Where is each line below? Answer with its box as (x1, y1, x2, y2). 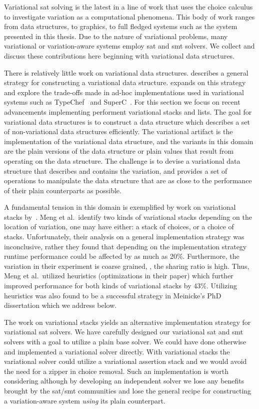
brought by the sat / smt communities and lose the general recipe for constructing (4, 385, 251, 395)
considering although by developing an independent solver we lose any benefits (4, 375, 244, 386)
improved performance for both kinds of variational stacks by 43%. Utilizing (4, 280, 237, 291)
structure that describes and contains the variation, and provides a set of (4, 165, 227, 176)
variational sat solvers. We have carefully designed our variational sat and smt (4, 326, 243, 337)
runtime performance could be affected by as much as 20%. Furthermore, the (4, 251, 239, 261)
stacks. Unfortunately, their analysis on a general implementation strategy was (4, 231, 244, 242)
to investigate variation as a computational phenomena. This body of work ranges (4, 11, 255, 22)
